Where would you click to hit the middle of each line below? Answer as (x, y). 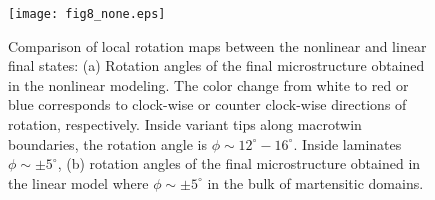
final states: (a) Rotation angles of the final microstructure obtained (216, 65)
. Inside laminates (347, 143)
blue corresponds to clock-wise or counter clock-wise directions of (207, 104)
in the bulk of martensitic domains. (315, 182)
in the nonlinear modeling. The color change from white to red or (208, 84)
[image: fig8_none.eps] (87, 14)
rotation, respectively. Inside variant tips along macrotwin (185, 124)
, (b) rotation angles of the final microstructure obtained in (239, 163)
